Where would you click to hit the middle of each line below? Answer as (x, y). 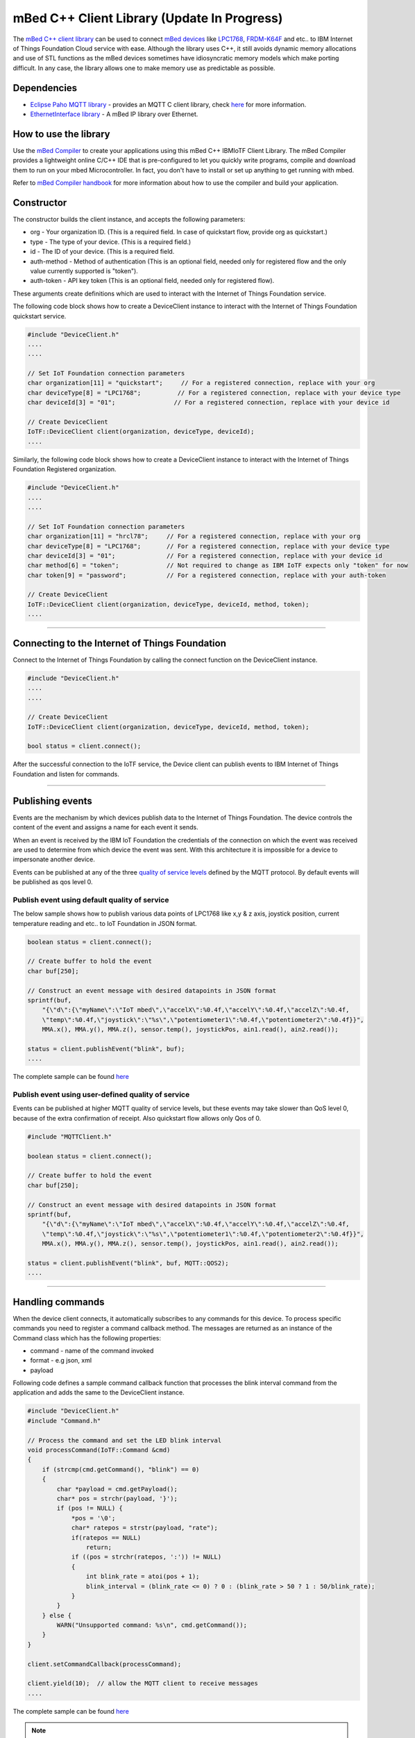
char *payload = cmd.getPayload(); (117, 1489)
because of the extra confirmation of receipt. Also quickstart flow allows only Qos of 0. (137, 1118)
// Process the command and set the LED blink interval (125, 1440)
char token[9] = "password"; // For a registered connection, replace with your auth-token (207, 575)
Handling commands (59, 1302)
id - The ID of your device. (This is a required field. (102, 252)
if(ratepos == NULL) (106, 1537)
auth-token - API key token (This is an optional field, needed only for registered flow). (152, 281)
